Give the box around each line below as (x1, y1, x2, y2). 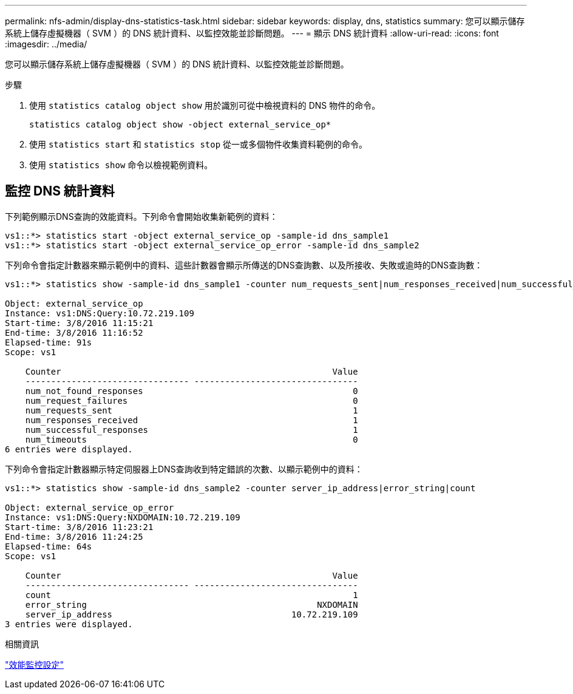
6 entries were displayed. (5, 444, 133, 454)
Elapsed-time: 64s (5, 541, 92, 551)
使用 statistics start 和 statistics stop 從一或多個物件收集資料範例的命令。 (29, 139, 368, 149)
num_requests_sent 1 (25, 405, 358, 415)
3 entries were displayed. (5, 619, 133, 629)
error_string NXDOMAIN (25, 599, 358, 610)
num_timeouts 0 (25, 434, 358, 444)
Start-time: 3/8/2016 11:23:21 (5, 522, 154, 532)
